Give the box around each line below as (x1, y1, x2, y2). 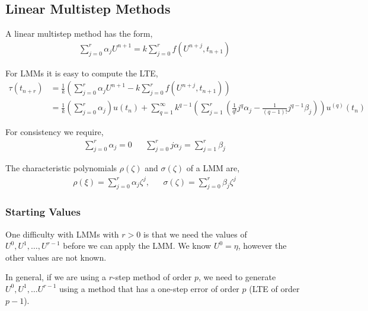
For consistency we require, (5, 126, 104, 138)
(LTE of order (249, 282, 300, 294)
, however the (238, 239, 287, 252)
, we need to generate (198, 271, 276, 283)
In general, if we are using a (5, 271, 107, 283)
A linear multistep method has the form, (5, 27, 153, 40)
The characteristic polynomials (5, 162, 117, 174)
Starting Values (5, 204, 81, 219)
